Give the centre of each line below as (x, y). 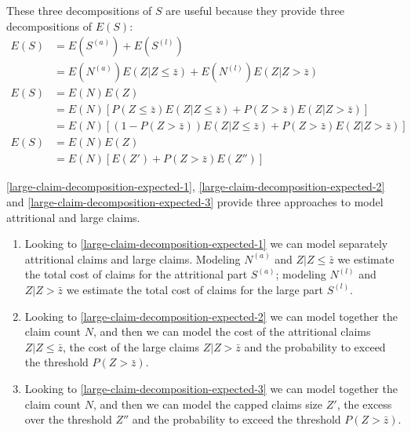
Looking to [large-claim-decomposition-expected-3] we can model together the (211, 388)
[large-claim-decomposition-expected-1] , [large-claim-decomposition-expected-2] (196, 186)
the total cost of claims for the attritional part (136, 274)
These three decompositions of (79, 10)
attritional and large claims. (73, 217)
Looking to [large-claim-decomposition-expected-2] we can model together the (211, 316)
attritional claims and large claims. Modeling (133, 258)
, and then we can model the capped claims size (208, 404)
